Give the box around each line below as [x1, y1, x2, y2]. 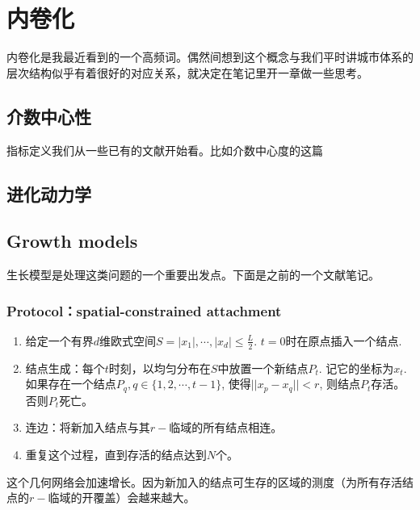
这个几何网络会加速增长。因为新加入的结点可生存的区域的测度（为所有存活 [6, 473, 402, 490]
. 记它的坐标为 [318, 359, 394, 376]
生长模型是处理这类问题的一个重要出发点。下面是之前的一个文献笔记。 [6, 266, 380, 283]
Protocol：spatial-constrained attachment [6, 300, 282, 320]
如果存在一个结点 [25, 375, 116, 392]
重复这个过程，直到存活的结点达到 [25, 445, 207, 462]
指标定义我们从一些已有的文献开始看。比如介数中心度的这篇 [6, 141, 323, 158]
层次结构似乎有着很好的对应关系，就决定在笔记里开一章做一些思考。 [6, 64, 368, 81]
